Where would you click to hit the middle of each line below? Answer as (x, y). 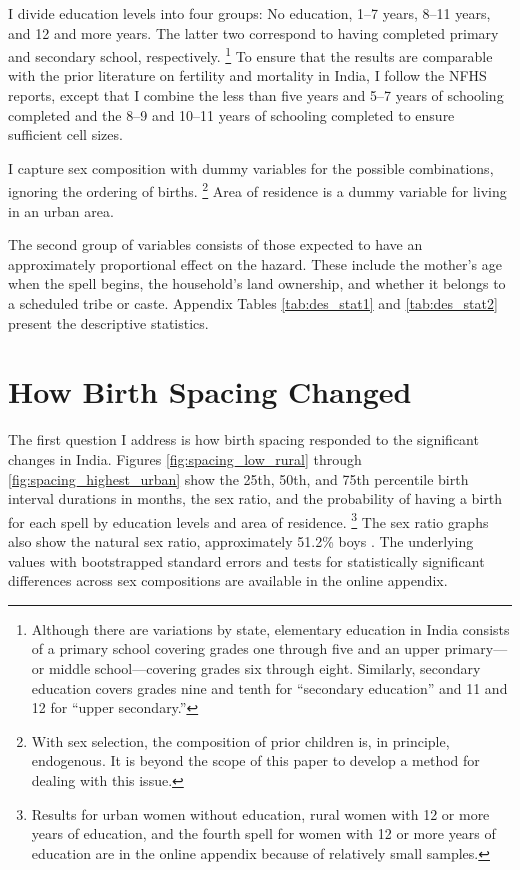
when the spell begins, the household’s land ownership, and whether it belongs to (257, 283)
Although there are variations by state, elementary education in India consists (270, 628)
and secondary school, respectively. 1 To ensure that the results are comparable (250, 54)
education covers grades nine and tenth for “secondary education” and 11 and (269, 687)
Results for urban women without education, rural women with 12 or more (260, 813)
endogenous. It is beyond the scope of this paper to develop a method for (255, 760)
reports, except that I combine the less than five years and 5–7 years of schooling (256, 95)
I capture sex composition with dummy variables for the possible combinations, (251, 167)
